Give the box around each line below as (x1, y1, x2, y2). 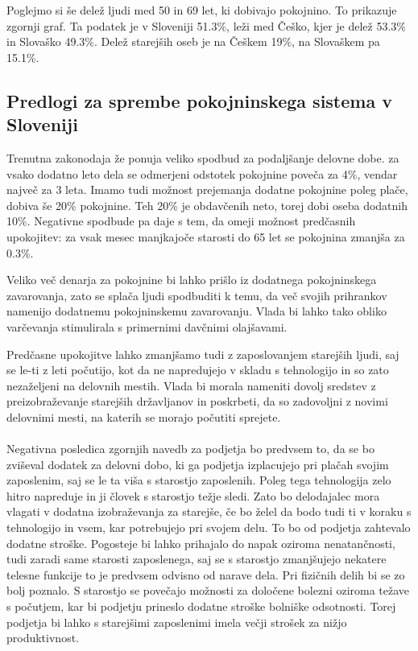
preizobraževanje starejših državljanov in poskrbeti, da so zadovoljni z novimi (6, 393, 388, 410)
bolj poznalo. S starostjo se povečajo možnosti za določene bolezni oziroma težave (6, 582, 410, 599)
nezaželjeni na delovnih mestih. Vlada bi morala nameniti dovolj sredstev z (6, 377, 376, 393)
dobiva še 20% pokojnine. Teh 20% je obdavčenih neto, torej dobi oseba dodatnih (6, 196, 408, 213)
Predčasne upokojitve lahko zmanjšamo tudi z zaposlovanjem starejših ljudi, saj (6, 345, 399, 362)
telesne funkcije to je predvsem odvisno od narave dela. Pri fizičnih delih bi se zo (6, 566, 405, 583)
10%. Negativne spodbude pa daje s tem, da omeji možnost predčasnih (6, 212, 356, 229)
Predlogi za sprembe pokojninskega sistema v (6, 88, 392, 113)
